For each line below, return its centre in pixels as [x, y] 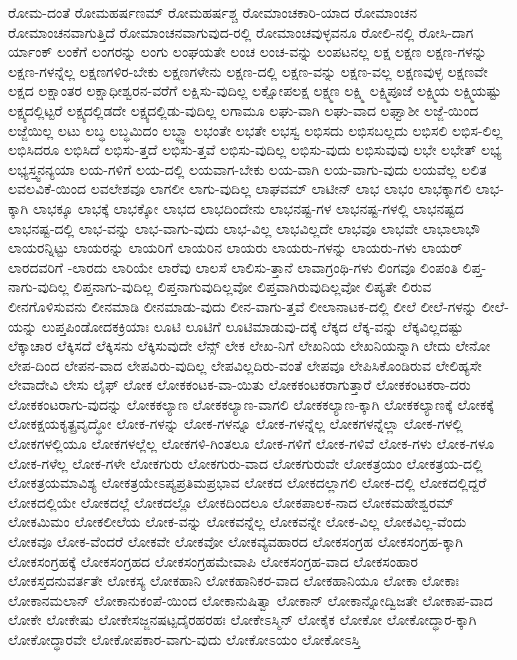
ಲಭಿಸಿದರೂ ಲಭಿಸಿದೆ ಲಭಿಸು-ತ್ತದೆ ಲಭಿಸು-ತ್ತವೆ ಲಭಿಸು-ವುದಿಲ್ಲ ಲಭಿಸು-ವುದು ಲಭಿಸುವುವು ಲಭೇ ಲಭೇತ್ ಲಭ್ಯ [255, 149]
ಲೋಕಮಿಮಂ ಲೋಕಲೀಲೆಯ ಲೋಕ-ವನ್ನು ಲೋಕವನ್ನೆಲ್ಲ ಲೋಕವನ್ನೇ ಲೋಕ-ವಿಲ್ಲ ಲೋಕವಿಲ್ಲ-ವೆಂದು [237, 521]
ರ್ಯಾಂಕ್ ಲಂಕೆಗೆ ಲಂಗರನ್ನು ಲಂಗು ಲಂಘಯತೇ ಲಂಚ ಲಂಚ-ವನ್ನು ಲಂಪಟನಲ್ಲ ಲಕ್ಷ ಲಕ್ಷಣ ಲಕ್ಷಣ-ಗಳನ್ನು [247, 51]
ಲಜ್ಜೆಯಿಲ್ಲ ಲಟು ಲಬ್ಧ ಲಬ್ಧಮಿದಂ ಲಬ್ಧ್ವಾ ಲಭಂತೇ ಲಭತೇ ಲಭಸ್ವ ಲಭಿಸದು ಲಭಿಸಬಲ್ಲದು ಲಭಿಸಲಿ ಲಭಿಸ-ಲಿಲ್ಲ [255, 129]
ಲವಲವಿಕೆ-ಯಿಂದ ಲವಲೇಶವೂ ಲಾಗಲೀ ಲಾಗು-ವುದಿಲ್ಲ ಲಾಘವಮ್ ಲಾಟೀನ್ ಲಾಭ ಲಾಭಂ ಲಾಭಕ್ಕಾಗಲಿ [240, 188]
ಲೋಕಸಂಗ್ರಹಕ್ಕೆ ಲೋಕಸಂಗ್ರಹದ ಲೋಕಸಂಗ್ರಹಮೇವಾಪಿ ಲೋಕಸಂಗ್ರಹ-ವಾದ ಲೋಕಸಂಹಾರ [213, 560]
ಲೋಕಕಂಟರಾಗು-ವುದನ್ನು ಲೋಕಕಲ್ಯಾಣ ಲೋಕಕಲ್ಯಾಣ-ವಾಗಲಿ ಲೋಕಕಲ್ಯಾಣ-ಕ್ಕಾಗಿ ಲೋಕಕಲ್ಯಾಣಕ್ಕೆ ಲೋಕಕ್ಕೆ [251, 403]
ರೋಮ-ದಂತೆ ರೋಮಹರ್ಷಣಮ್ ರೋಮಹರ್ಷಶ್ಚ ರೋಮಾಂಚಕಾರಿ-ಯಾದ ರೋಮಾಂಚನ [213, 12]
